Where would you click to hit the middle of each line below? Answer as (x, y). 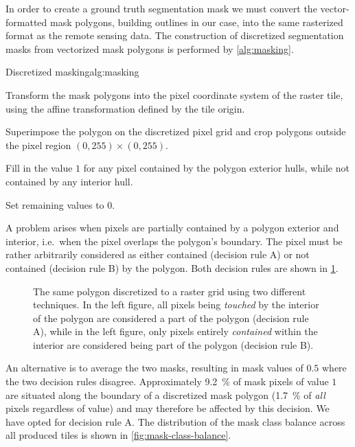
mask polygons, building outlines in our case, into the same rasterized (196, 22)
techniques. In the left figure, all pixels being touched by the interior (176, 305)
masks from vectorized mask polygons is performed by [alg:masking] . (150, 48)
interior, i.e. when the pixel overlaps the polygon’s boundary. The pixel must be (174, 241)
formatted (26, 22)
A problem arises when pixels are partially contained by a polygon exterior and (172, 228)
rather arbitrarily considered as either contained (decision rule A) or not (158, 254)
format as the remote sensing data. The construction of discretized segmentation (175, 35)
